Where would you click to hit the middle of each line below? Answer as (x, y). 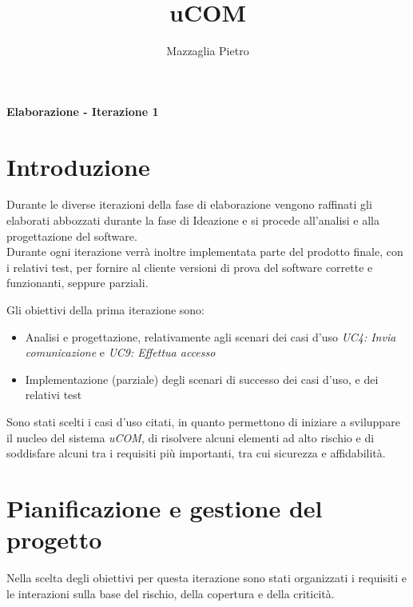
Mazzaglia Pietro (208, 51)
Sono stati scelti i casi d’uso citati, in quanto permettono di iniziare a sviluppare (203, 421)
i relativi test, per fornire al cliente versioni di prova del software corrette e (190, 267)
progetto (54, 539)
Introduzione (78, 166)
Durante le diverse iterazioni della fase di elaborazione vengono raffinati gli (189, 204)
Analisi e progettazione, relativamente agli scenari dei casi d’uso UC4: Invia (210, 336)
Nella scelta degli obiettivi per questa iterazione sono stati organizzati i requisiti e (207, 578)
